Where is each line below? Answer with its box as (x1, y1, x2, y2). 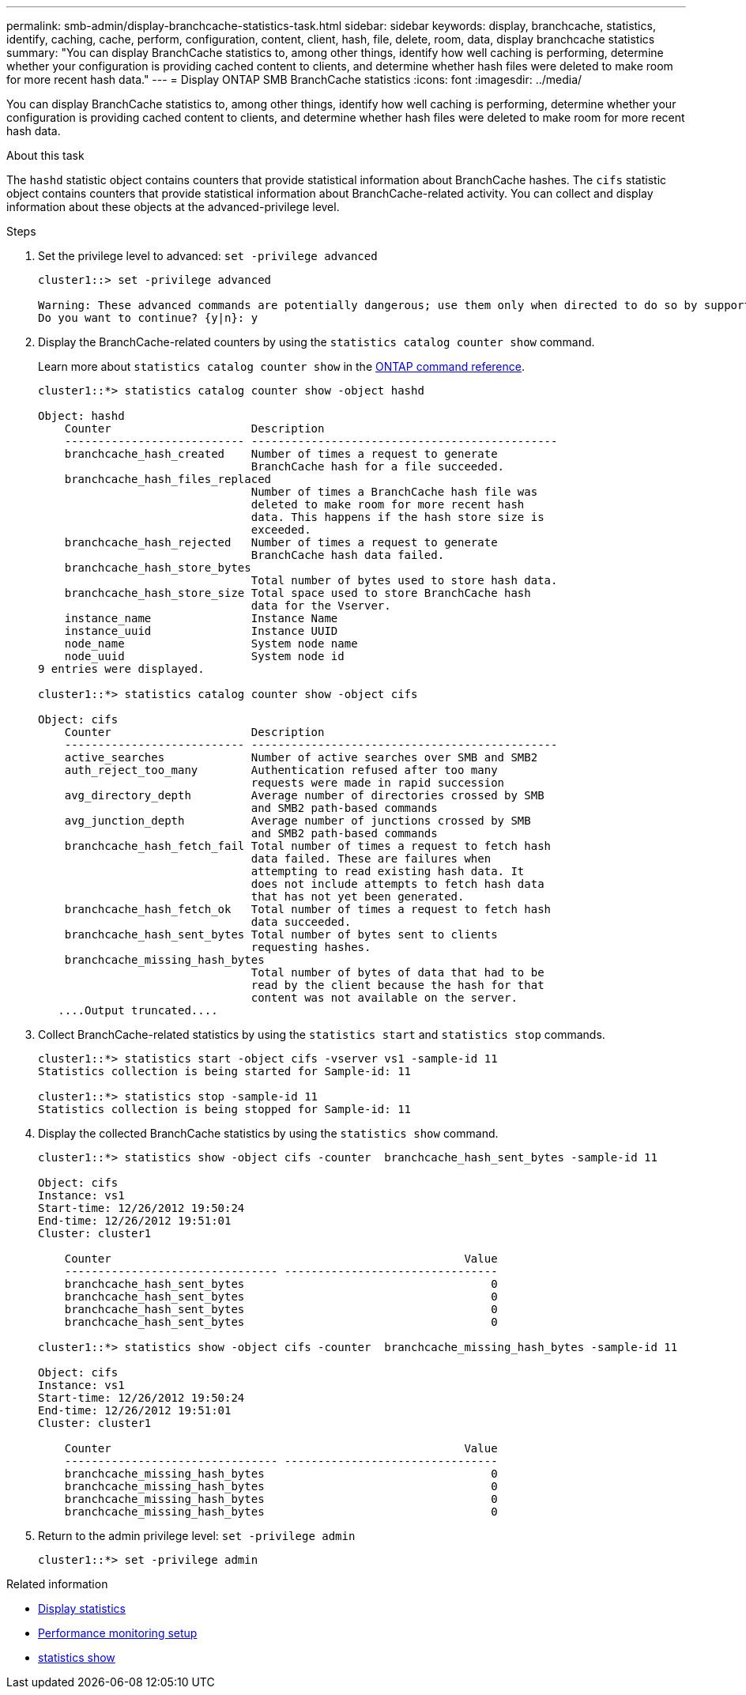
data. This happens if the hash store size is (251, 511, 544, 523)
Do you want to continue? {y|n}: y (38, 311, 258, 324)
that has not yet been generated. (251, 890, 465, 903)
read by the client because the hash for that (251, 979, 544, 991)
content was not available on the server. (251, 991, 518, 1004)
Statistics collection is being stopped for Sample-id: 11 (38, 1103, 412, 1116)
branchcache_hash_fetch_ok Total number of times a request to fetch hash (64, 903, 552, 915)
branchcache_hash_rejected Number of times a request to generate (64, 536, 498, 549)
